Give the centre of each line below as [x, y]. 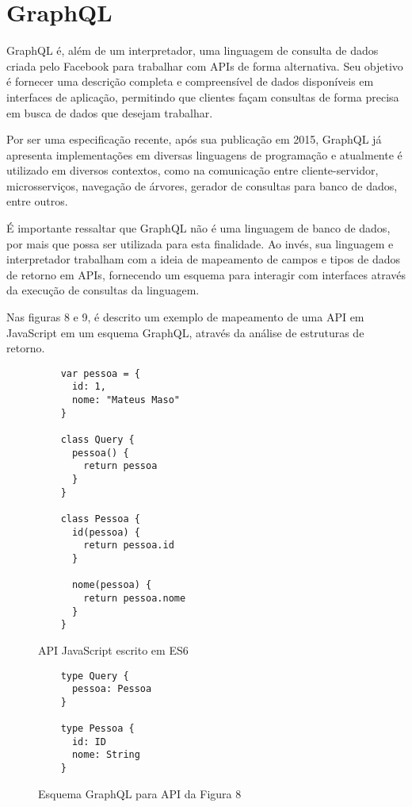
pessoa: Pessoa [112, 689]
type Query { [95, 676]
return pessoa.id [129, 546]
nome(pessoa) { [112, 585]
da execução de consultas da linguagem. [103, 290]
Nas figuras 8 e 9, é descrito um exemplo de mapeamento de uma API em [185, 317]
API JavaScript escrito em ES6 [113, 649]
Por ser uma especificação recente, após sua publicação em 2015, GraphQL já [194, 139]
